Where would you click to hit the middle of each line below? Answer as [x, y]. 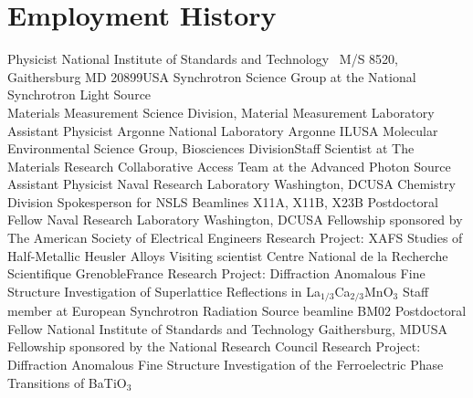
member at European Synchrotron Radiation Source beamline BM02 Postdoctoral [237, 311]
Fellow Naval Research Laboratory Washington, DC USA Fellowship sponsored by [235, 220]
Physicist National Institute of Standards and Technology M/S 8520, [203, 59]
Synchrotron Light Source [79, 94]
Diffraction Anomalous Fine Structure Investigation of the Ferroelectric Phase [226, 365]
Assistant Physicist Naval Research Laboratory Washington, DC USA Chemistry [231, 184]
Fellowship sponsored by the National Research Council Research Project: [214, 346]
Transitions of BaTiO [67, 382]
